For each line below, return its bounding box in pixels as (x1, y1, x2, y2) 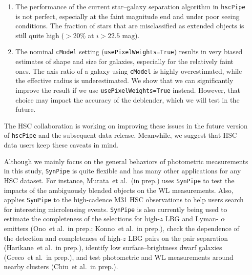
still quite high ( (15, 30, 64, 40)
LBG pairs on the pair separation (128, 233, 228, 243)
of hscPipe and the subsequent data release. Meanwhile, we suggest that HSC (4, 130, 237, 140)
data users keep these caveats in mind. (4, 140, 119, 150)
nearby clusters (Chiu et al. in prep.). (4, 261, 118, 272)
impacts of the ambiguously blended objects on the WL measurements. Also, (4, 185, 233, 195)
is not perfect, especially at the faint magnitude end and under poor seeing (15, 11, 240, 21)
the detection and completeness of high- (4, 233, 123, 243)
